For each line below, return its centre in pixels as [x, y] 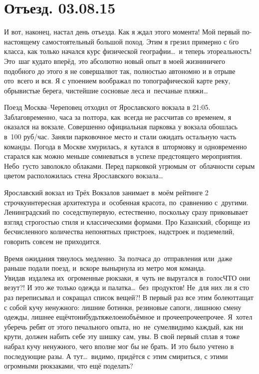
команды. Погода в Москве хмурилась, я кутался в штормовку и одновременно [126, 146]
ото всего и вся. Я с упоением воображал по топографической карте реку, [117, 81]
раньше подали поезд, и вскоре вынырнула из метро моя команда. [105, 268]
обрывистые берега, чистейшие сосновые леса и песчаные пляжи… [106, 90]
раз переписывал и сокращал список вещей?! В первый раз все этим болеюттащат [129, 297]
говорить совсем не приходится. [53, 241]
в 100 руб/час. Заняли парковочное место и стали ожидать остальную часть [120, 137]
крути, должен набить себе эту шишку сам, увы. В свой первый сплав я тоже [122, 336]
